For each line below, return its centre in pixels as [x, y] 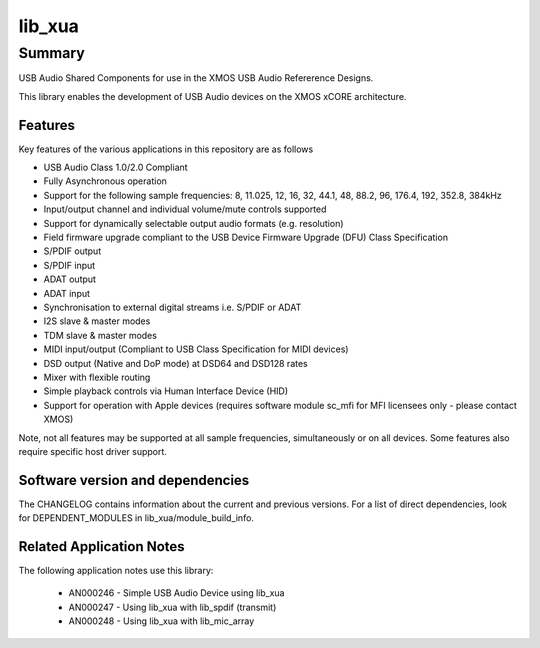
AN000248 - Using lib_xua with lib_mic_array [161, 621]
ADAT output [70, 279]
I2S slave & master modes [97, 321]
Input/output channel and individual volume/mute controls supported [185, 209]
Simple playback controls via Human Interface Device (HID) [166, 391]
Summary [51, 53]
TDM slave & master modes [100, 335]
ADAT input [66, 293]
